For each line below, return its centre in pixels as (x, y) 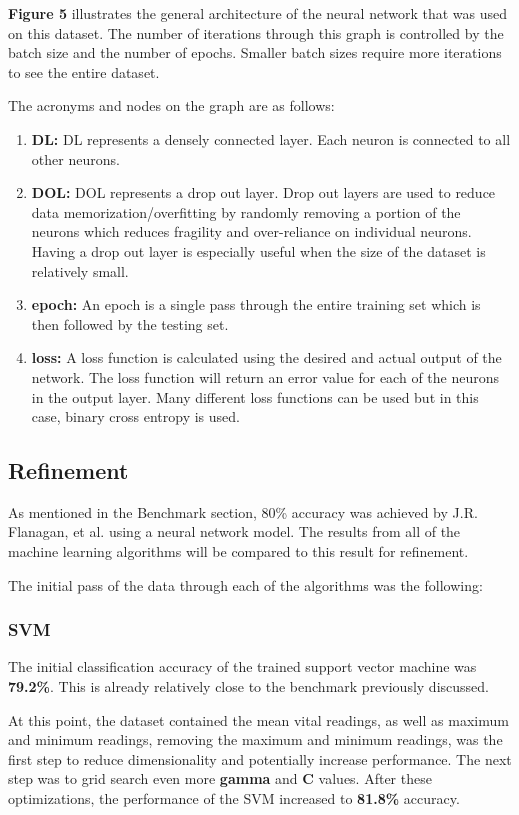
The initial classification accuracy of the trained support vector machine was (242, 666)
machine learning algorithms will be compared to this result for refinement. (238, 551)
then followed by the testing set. (130, 323)
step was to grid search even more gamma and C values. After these (220, 778)
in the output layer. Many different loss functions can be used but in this (255, 396)
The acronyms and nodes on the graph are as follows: (171, 105)
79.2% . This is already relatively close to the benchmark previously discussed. (248, 686)
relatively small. (80, 270)
